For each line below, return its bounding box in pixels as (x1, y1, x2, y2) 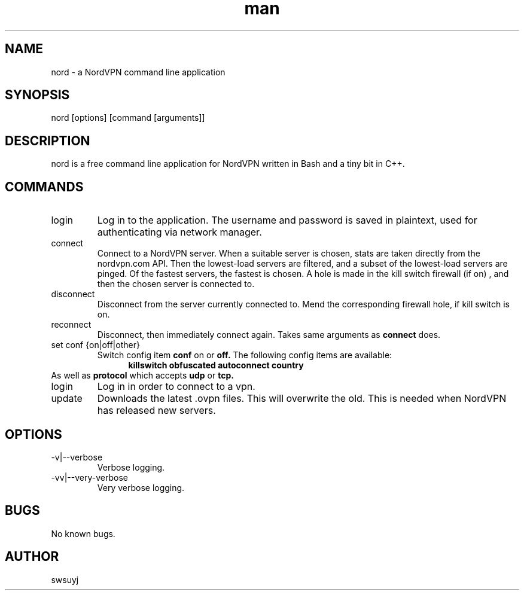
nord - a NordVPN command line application (51, 66, 226, 77)
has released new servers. (97, 404, 216, 417)
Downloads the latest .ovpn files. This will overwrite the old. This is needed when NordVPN (97, 392, 507, 405)
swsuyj (51, 574, 79, 585)
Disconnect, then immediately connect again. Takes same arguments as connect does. (97, 329, 441, 340)
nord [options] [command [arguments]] (51, 112, 205, 123)
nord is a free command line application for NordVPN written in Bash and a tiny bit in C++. (51, 158, 405, 169)
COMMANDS (5, 179, 84, 194)
